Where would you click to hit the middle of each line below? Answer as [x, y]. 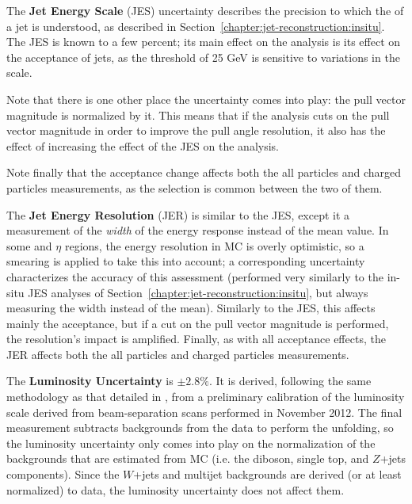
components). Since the [63, 474]
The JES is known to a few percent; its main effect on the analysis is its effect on [204, 42]
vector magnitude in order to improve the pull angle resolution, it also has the [196, 130]
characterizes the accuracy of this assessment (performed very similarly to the [195, 276]
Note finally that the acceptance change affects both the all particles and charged [204, 172]
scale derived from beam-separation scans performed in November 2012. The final [204, 412]
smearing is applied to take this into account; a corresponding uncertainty [186, 261]
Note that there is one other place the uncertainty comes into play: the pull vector [206, 99]
